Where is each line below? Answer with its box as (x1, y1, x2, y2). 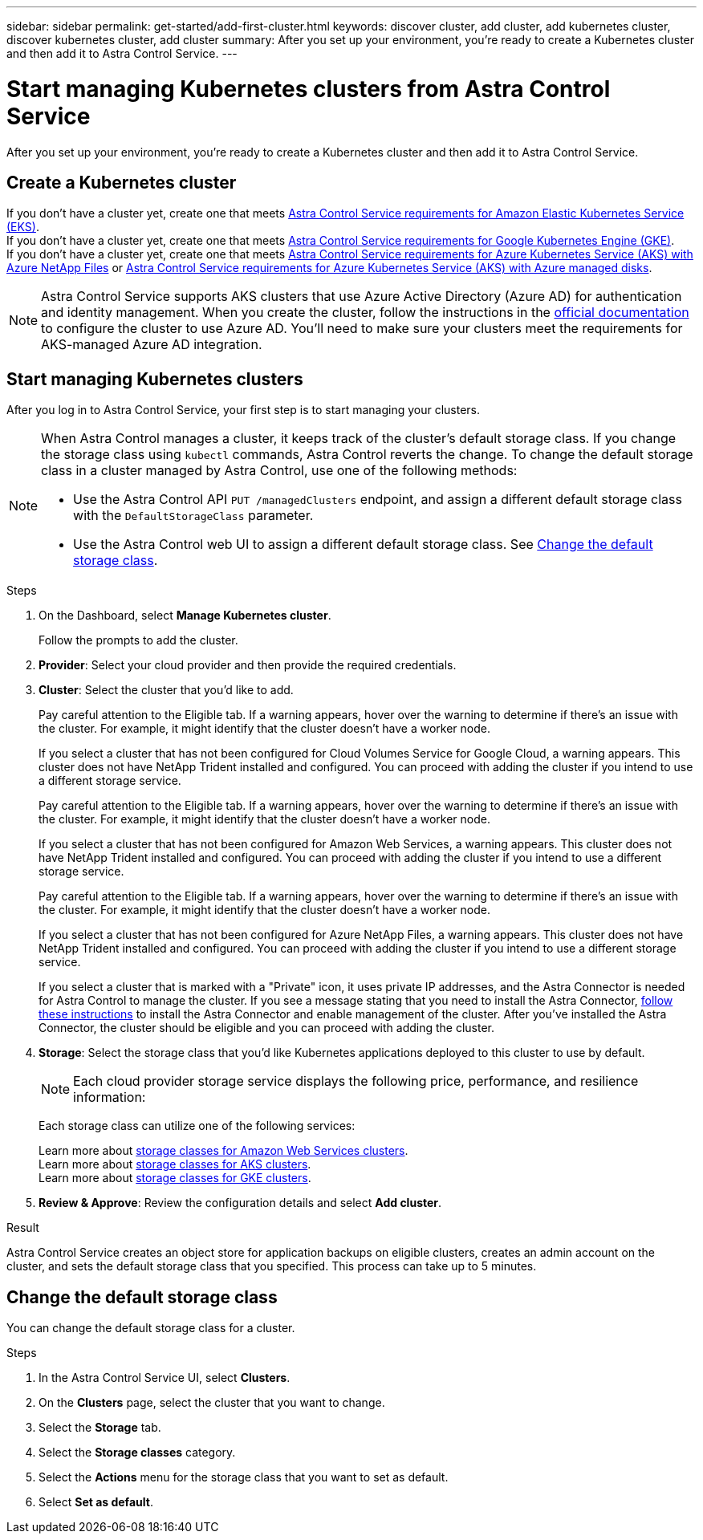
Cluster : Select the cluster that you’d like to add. (39, 683, 294, 697)
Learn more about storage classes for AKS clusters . (39, 1157, 311, 1172)
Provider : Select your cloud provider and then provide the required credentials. (39, 658, 457, 672)
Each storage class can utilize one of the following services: (39, 1119, 356, 1133)
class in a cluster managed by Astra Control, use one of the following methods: (41, 462, 518, 479)
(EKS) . (6, 220, 39, 234)
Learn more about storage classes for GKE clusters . (39, 1171, 311, 1185)
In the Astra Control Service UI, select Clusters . (39, 1371, 291, 1385)
